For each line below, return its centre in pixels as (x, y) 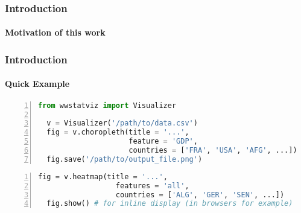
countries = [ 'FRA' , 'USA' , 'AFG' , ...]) (213, 151)
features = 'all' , (152, 186)
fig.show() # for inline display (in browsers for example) (170, 204)
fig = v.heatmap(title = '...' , (103, 176)
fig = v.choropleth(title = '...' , (118, 132)
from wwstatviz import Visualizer (107, 105)
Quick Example (37, 84)
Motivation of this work (55, 32)
